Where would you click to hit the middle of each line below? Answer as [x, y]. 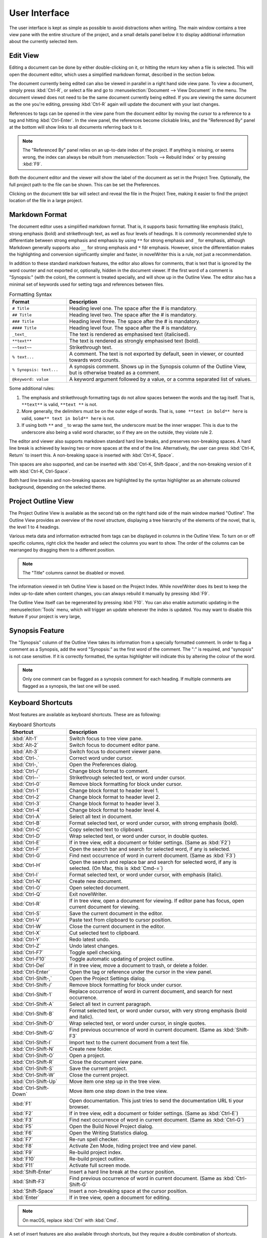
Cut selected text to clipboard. [105, 933]
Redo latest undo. [90, 939]
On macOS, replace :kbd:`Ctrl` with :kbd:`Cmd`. [70, 1220]
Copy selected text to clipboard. [107, 829]
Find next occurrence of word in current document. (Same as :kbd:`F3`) [153, 856]
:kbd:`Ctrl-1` [26, 791]
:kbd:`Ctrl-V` [27, 920]
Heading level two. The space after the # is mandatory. [133, 315]
